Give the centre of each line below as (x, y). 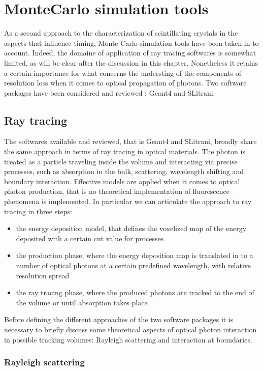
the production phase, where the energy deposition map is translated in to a (135, 255)
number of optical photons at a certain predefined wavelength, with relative (134, 265)
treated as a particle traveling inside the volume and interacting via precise (121, 161)
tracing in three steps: (38, 211)
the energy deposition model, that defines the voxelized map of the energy (131, 228)
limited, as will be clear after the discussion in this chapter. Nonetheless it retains (131, 62)
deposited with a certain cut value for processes (90, 238)
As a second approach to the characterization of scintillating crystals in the (121, 33)
